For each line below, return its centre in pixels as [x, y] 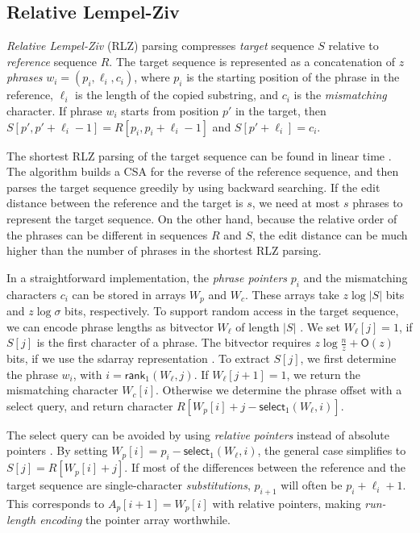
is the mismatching [340, 95]
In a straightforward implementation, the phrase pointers [147, 277]
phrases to [378, 203]
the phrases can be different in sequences [107, 234]
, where [152, 77]
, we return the [323, 374]
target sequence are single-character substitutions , [129, 485]
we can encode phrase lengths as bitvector [110, 326]
